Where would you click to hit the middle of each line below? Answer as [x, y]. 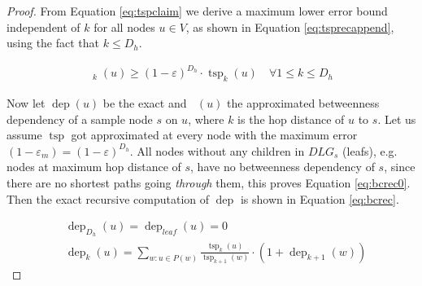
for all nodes [124, 26]
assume [24, 135]
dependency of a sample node [80, 119]
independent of [44, 26]
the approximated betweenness [303, 103]
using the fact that [53, 43]
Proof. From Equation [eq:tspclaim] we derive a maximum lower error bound [197, 11]
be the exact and [145, 103]
